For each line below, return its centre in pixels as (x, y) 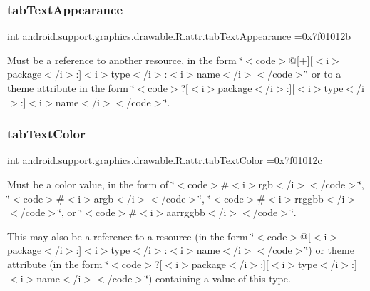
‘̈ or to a (323, 74)
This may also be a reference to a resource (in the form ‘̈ (131, 236)
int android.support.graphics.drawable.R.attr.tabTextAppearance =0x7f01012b (179, 36)
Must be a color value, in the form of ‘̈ (91, 184)
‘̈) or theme (330, 250)
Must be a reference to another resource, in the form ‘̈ (125, 60)
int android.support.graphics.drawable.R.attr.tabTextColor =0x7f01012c (165, 160)
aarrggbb (186, 212)
